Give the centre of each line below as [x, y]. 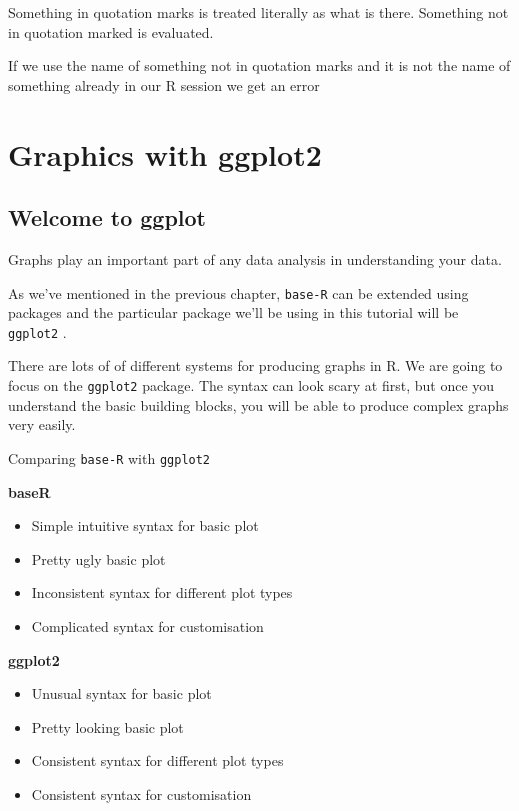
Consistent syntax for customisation [141, 793]
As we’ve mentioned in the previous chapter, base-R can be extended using [238, 292]
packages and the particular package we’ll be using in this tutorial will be [233, 312]
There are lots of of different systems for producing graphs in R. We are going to [255, 365]
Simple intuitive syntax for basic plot [145, 525]
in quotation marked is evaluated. [111, 31]
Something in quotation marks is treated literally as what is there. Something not [258, 12]
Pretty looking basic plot [107, 726]
